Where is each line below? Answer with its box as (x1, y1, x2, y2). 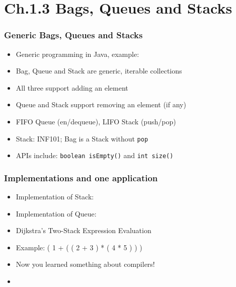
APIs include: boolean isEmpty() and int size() (16, 150, 174, 161)
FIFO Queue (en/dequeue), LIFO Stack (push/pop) (16, 116, 176, 126)
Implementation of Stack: (16, 191, 94, 202)
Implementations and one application (4, 171, 158, 184)
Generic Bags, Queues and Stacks (4, 29, 143, 41)
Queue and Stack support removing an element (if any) (16, 99, 186, 110)
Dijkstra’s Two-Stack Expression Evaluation (16, 225, 151, 236)
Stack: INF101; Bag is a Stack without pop (16, 133, 148, 143)
